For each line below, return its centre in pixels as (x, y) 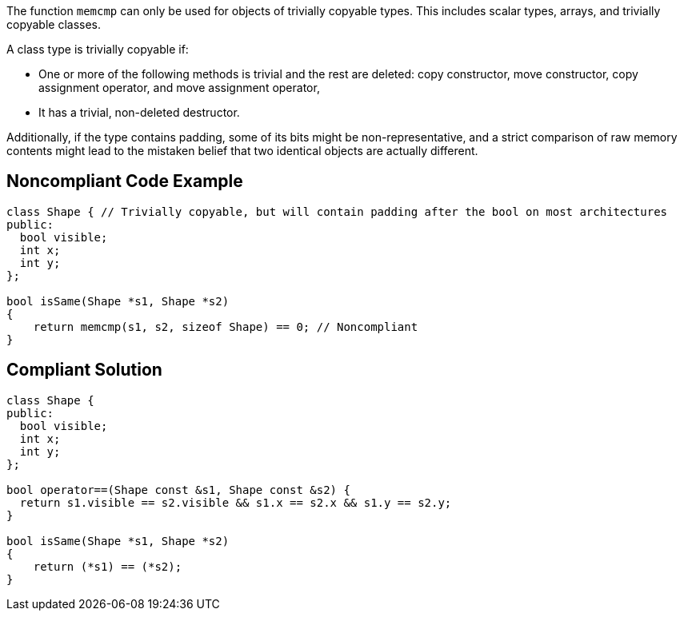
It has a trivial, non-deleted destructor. (139, 112)
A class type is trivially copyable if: (98, 49)
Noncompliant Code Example (125, 181)
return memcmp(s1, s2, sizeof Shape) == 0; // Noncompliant (226, 326)
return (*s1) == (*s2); (108, 566)
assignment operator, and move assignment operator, (179, 88)
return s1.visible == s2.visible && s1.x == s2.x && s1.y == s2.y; (236, 502)
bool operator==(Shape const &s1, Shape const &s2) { (178, 490)
